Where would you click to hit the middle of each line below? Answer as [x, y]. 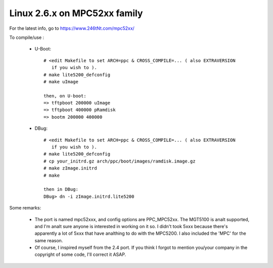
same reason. [49, 240]
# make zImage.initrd [70, 168]
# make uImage [61, 82]
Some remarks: [25, 208]
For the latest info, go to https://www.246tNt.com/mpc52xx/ [72, 28]
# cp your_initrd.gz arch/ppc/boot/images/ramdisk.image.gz [120, 161]
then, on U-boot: [65, 96]
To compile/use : [27, 37]
